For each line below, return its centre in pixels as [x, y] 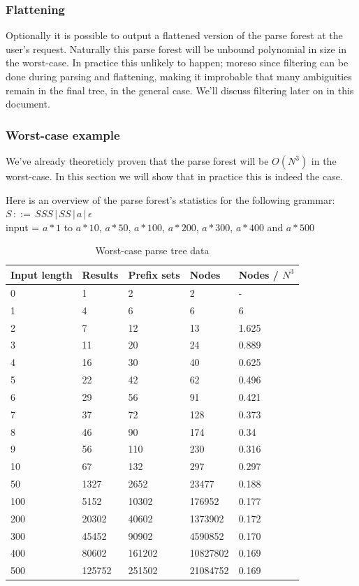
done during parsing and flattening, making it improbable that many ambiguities [179, 76]
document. [28, 104]
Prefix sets [154, 274]
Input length [42, 274]
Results [100, 274]
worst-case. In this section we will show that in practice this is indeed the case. [174, 176]
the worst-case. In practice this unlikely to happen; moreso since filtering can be [177, 63]
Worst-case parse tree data [152, 250]
